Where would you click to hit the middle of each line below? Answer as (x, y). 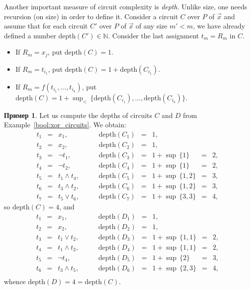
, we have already (219, 26)
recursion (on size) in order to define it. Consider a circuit (91, 16)
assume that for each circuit (46, 26)
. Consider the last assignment (154, 35)
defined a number (30, 35)
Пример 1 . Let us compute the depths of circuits (78, 115)
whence (15, 281)
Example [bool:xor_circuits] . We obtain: (65, 125)
